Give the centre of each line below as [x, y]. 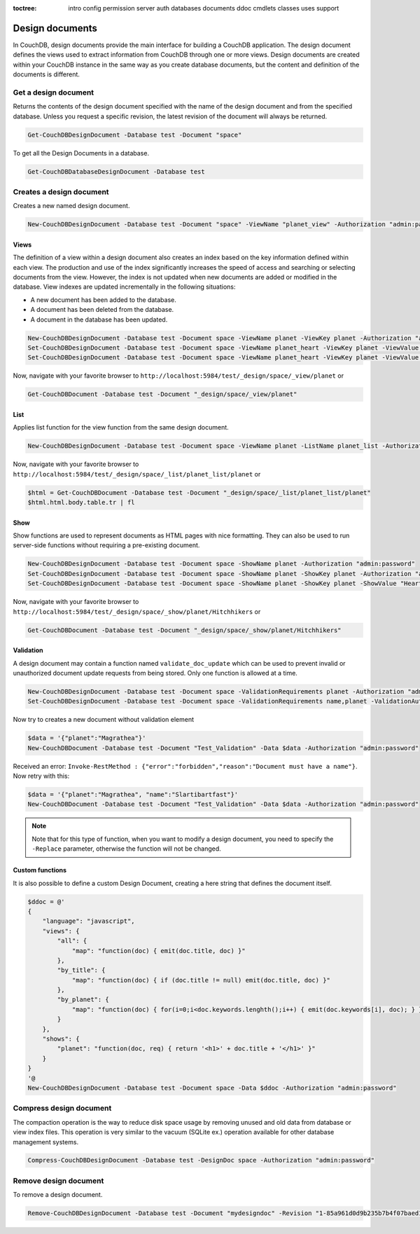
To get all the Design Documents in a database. [81, 153]
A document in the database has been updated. [99, 320]
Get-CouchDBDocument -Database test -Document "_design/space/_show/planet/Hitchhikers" [185, 630]
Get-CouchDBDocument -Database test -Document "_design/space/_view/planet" [162, 395]
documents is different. [47, 74]
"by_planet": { [83, 1000]
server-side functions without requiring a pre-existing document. [106, 545]
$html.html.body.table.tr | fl [82, 502]
